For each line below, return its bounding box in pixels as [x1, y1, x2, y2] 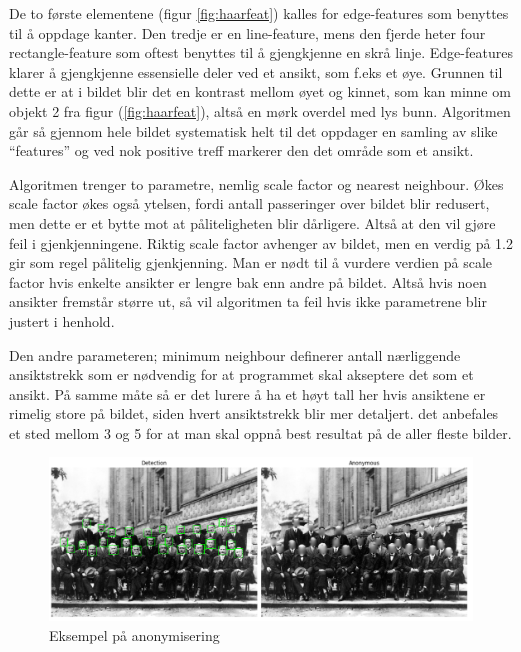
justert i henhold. [9, 310, 115, 331]
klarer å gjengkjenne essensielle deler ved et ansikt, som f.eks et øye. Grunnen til [9, 61, 503, 82]
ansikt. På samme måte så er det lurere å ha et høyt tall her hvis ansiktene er [9, 383, 486, 404]
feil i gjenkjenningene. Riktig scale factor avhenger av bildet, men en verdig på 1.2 [9, 232, 514, 253]
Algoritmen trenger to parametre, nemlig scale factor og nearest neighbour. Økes [9, 173, 504, 194]
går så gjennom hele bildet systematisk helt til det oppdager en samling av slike [9, 120, 498, 141]
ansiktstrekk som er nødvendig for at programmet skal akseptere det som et [9, 364, 474, 385]
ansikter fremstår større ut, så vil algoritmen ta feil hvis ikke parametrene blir [9, 291, 487, 312]
